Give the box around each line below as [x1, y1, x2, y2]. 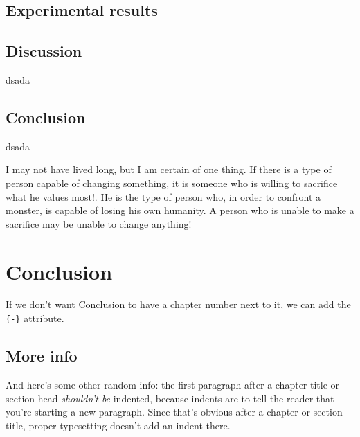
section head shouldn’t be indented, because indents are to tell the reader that [6, 391, 334, 405]
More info [6, 345, 78, 366]
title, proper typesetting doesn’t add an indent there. [6, 418, 231, 432]
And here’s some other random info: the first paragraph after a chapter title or [6, 377, 340, 391]
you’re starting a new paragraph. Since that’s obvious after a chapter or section [6, 404, 343, 419]
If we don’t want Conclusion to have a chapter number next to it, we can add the [6, 297, 351, 312]
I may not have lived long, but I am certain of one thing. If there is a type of [6, 162, 332, 177]
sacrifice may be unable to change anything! [6, 216, 192, 231]
